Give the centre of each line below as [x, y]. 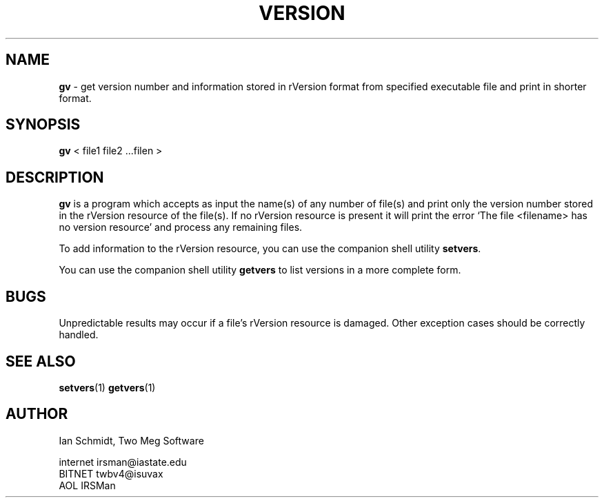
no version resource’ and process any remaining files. [181, 227]
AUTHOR [37, 414]
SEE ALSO [41, 361]
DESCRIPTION [55, 177]
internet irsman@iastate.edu [123, 462]
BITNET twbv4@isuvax [111, 473]
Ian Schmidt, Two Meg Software [131, 440]
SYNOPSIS [43, 125]
